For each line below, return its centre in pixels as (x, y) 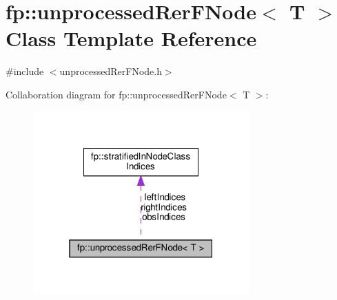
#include (25, 71)
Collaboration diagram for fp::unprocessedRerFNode (116, 94)
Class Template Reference (131, 38)
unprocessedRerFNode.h (111, 71)
